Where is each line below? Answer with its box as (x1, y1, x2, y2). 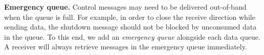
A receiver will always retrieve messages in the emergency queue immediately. (4, 41, 247, 52)
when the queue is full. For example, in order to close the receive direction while (4, 11, 255, 22)
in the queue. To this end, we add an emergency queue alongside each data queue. (4, 31, 260, 42)
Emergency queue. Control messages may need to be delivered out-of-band (4, 2, 247, 12)
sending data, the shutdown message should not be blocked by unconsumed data (4, 21, 257, 32)
